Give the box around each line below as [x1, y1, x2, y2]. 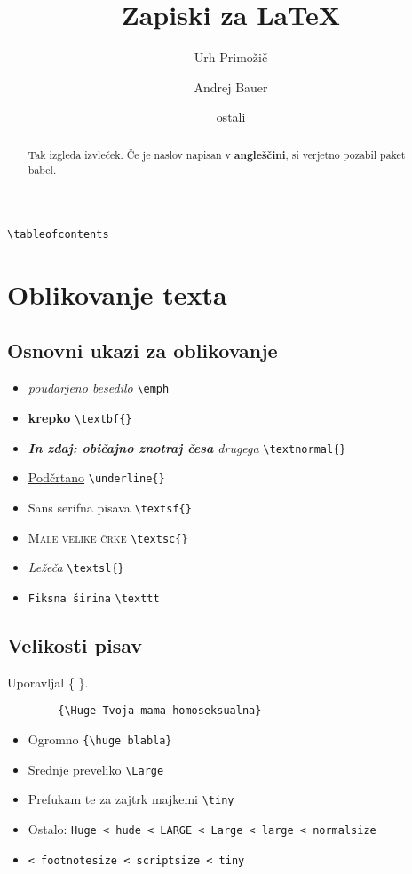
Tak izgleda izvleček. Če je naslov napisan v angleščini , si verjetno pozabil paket [28, 147, 406, 163]
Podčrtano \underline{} [28, 468, 165, 487]
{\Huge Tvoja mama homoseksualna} [58, 704, 262, 718]
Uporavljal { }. [7, 672, 89, 691]
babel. [28, 163, 57, 178]
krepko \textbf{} [28, 408, 132, 426]
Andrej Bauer [194, 77, 268, 96]
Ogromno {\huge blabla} [28, 729, 172, 748]
